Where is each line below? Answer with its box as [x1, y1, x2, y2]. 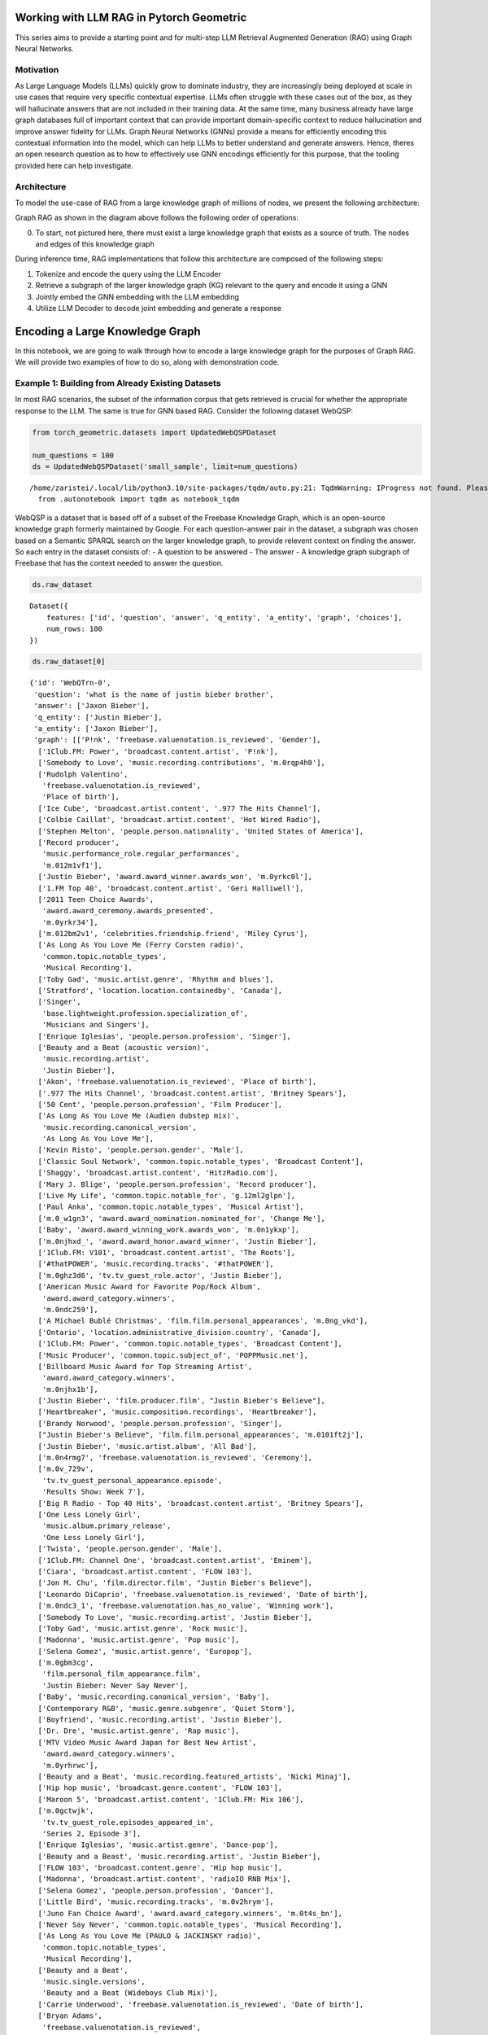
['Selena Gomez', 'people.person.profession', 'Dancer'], [37, 1885, 274, 1895]
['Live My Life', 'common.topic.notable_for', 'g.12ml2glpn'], [37, 1191, 296, 1201]
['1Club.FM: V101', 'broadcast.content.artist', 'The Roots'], [37, 1248, 296, 1257]
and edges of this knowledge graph [35, 239, 155, 249]
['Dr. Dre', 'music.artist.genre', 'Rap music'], [37, 1726, 240, 1735]
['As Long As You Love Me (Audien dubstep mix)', [37, 1111, 240, 1121]
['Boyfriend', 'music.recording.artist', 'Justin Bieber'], [37, 1715, 283, 1725]
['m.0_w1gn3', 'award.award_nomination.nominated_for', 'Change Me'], [37, 1214, 325, 1223]
